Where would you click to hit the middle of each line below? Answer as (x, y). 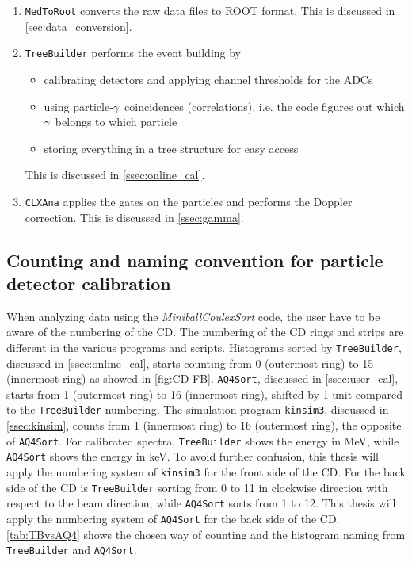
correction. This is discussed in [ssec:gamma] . (134, 217)
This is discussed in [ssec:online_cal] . (115, 175)
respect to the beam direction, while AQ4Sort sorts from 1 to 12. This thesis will (201, 503)
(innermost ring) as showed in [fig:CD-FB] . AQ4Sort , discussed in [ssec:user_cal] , (202, 378)
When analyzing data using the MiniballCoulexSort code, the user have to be (193, 316)
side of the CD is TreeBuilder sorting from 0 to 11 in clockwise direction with (197, 487)
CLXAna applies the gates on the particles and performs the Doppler (189, 201)
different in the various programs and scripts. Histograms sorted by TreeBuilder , (204, 347)
